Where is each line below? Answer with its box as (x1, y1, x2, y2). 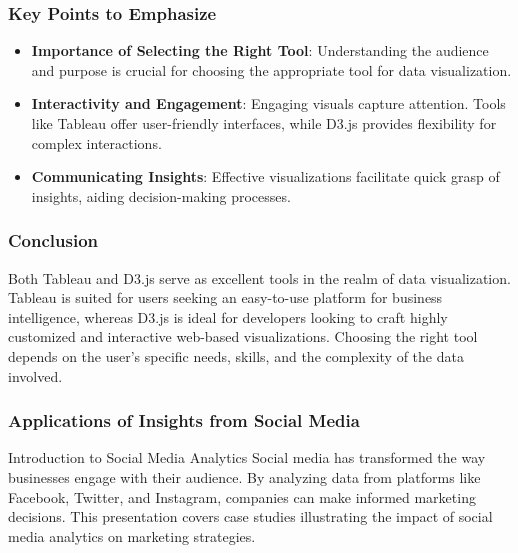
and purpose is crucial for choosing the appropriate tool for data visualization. (31, 59, 512, 80)
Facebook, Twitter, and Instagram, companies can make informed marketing (8, 486, 476, 507)
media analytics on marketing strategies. (8, 525, 256, 546)
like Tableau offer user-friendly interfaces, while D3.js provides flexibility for (31, 113, 497, 133)
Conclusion (8, 228, 98, 253)
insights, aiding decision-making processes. (31, 185, 291, 206)
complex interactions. (31, 132, 162, 153)
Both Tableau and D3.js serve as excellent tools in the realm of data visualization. (8, 267, 511, 288)
